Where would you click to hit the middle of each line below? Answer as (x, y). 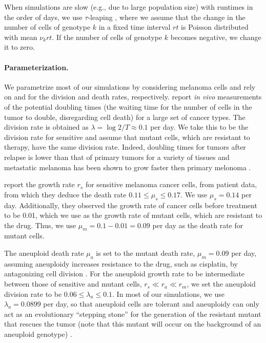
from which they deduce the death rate (65, 194)
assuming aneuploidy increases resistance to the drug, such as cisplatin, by (121, 263)
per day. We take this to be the (199, 127)
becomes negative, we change (216, 37)
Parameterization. (36, 67)
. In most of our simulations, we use (168, 294)
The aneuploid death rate (44, 253)
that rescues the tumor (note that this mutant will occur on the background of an (133, 324)
